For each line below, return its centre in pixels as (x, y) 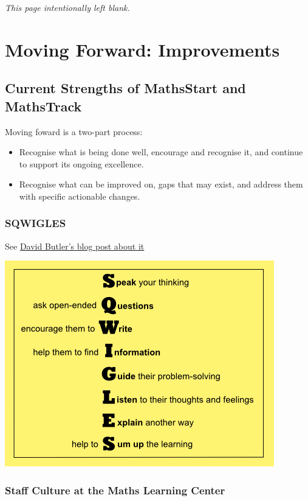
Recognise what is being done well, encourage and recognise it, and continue (161, 152)
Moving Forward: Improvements (142, 49)
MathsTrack (43, 106)
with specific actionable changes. (80, 196)
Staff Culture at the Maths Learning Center (115, 490)
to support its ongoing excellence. (81, 163)
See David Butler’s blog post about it (75, 246)
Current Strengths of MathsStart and (125, 88)
